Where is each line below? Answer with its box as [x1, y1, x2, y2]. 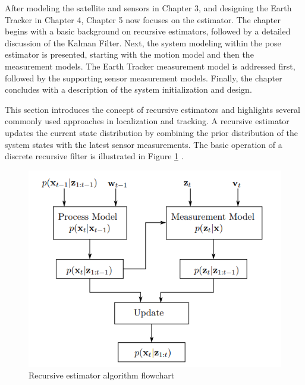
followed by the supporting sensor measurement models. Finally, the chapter [5, 71, 282, 84]
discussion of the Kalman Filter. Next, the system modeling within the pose [5, 36, 281, 49]
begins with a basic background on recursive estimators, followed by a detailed [5, 25, 291, 37]
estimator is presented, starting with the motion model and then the [5, 48, 254, 61]
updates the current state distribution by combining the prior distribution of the [5, 126, 298, 138]
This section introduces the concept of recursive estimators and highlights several [5, 103, 300, 115]
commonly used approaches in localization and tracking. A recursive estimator [5, 115, 290, 127]
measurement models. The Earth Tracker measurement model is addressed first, [5, 59, 295, 72]
